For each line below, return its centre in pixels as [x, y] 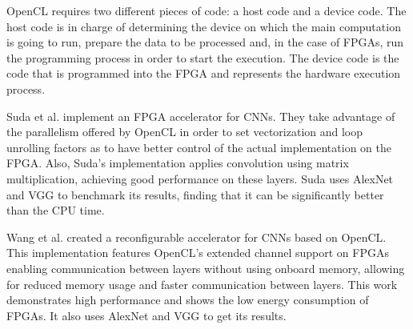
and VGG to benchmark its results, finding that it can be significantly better [195, 194]
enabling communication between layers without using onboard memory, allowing [206, 268]
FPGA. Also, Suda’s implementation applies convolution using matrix [178, 163]
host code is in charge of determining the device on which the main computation [204, 26]
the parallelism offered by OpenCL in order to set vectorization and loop [185, 132]
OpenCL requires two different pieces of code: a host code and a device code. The [206, 10]
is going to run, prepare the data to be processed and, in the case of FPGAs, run [205, 42]
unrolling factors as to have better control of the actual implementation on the [199, 147]
